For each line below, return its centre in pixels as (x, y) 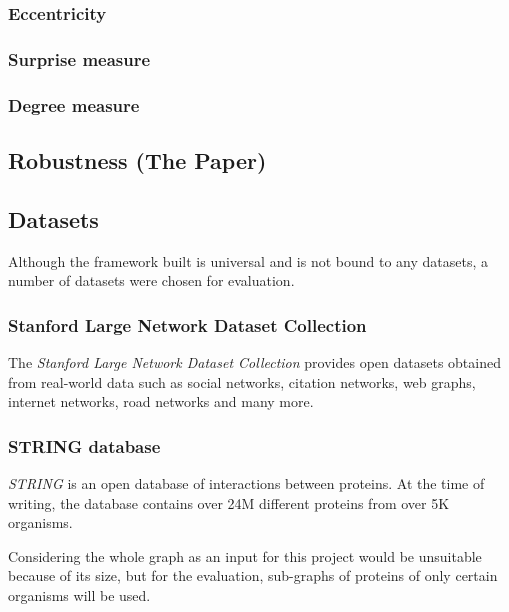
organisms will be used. (79, 594)
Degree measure (74, 104)
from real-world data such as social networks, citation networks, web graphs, (242, 381)
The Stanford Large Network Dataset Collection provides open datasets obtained (254, 361)
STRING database (84, 445)
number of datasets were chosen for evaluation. (151, 280)
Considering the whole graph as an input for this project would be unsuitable (245, 555)
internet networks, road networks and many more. (161, 401)
